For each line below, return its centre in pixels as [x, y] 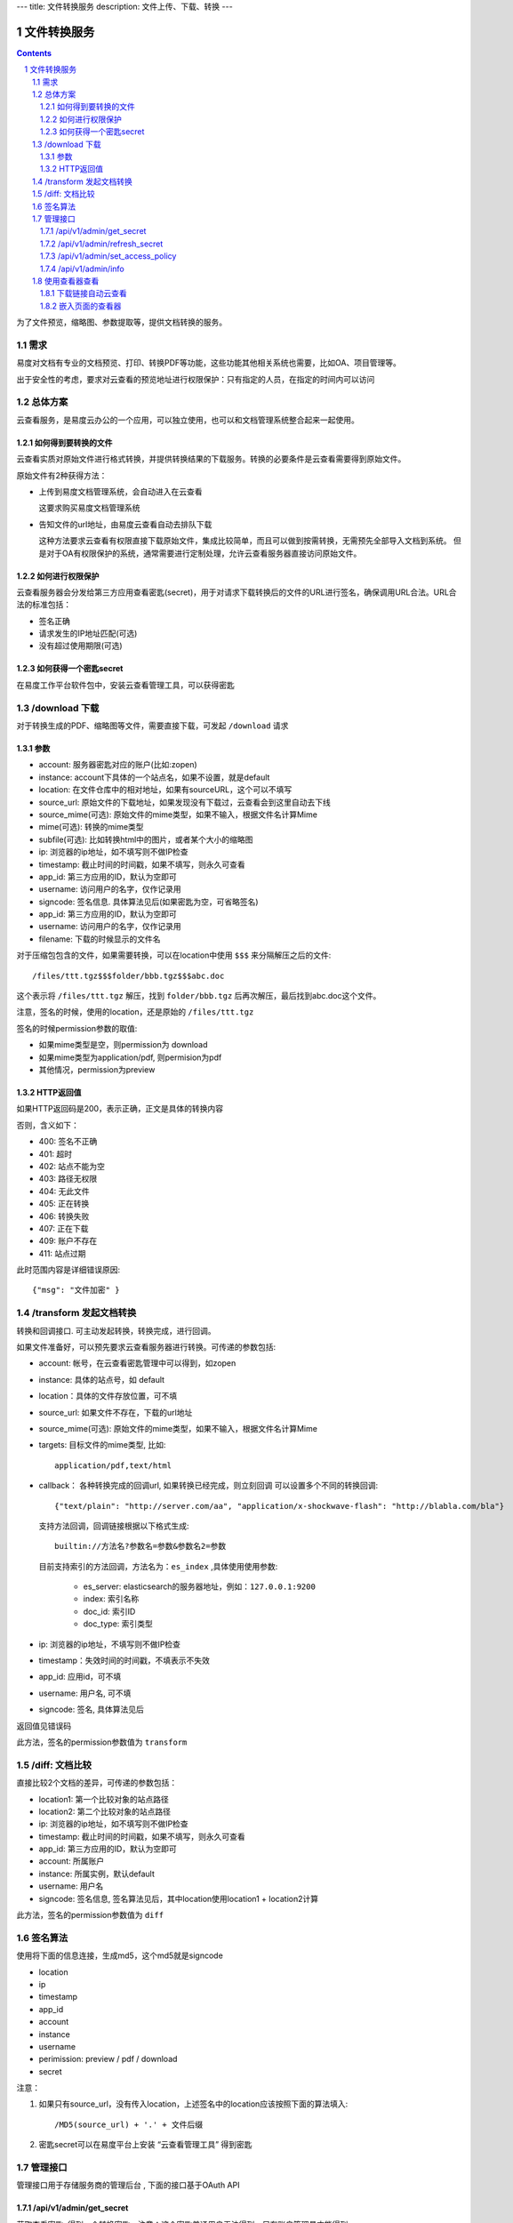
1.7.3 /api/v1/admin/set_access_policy [108, 256]
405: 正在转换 [64, 1204]
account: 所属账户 [72, 1861]
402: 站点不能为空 [72, 1166]
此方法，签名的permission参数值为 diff [90, 1915]
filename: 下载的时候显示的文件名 [100, 939]
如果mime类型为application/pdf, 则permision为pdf [130, 1057]
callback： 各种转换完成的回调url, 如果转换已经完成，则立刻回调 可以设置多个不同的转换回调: [208, 1486]
